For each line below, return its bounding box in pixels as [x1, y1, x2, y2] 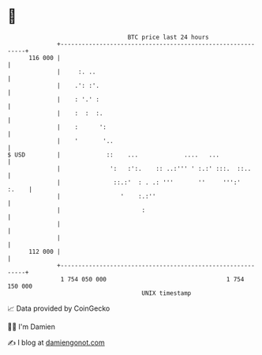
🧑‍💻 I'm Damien [7, 322, 56, 331]
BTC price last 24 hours [127, 33, 210, 41]
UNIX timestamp [141, 289, 192, 297]
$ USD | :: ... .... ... [7, 150, 220, 159]
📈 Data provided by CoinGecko [7, 304, 110, 313]
